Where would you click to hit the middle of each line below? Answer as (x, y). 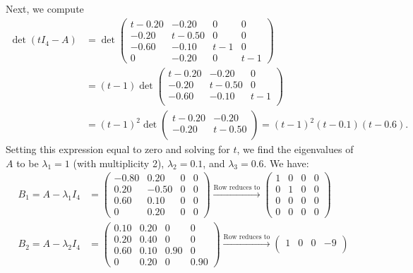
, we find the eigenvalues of (295, 149)
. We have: (286, 163)
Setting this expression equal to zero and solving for (118, 149)
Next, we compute (45, 8)
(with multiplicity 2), (119, 163)
